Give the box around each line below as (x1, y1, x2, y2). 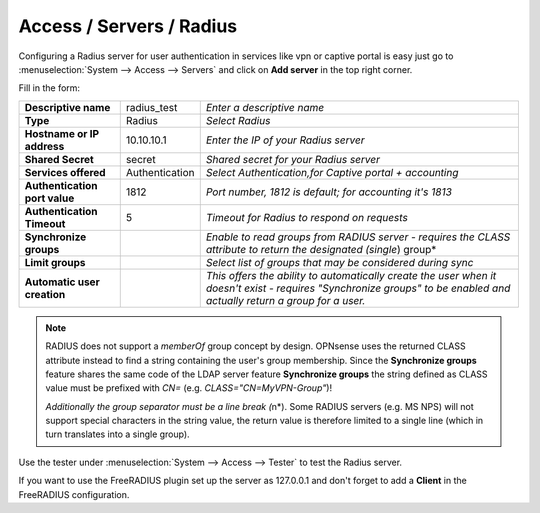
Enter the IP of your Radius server (205, 133, 365, 147)
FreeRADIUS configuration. (18, 488, 130, 500)
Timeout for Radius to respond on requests (205, 210, 409, 224)
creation (24, 287, 66, 301)
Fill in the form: (18, 82, 80, 94)
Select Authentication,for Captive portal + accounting (205, 165, 459, 179)
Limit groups (24, 255, 86, 269)
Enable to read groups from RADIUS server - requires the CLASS (205, 230, 511, 244)
